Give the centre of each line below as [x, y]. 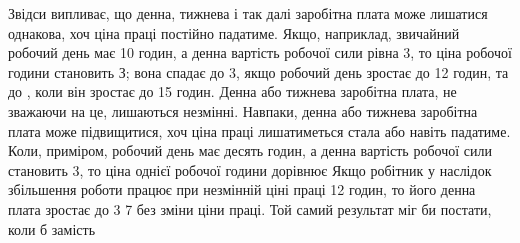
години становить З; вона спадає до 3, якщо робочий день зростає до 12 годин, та [258, 71]
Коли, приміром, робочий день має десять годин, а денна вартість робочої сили [250, 150]
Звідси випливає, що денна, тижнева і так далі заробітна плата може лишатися [248, 13]
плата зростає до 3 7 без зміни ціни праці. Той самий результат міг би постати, [250, 208]
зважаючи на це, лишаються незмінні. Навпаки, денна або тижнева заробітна [243, 110]
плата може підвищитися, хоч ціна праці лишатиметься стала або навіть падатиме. [259, 130]
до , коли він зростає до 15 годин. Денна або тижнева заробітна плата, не [232, 91]
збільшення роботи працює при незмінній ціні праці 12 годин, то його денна [242, 189]
